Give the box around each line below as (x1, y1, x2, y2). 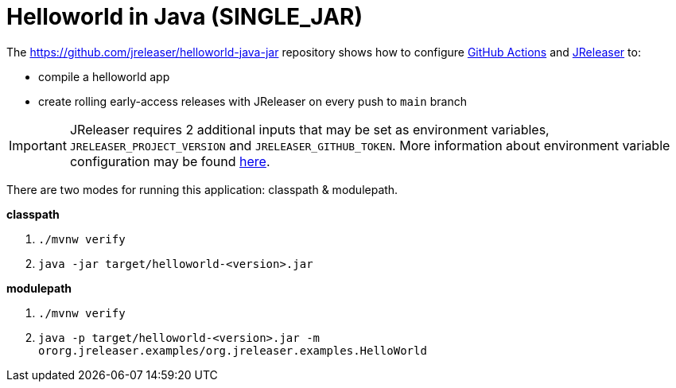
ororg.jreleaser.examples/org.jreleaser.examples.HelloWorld (38, 343, 427, 357)
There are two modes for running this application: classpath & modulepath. (6, 182, 398, 196)
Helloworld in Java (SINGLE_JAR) (6, 3, 363, 30)
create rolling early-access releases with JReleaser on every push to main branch (38, 94, 467, 108)
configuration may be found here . (69, 153, 270, 169)
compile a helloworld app (38, 69, 170, 83)
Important (9, 137, 67, 153)
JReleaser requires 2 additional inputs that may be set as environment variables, (69, 121, 550, 138)
